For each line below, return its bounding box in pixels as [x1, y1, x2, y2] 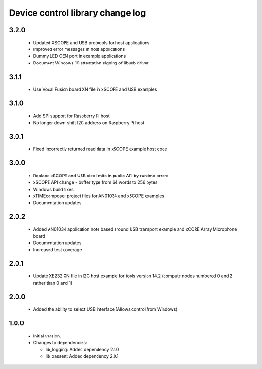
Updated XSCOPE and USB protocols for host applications [33, 39, 150, 46]
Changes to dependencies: [33, 339, 87, 345]
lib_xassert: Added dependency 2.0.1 [45, 353, 119, 359]
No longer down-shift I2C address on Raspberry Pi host [33, 119, 145, 126]
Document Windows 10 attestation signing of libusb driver [33, 60, 149, 65]
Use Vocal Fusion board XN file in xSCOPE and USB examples [33, 86, 157, 92]
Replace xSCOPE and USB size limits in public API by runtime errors [33, 173, 169, 178]
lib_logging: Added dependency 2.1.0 [45, 347, 119, 353]
